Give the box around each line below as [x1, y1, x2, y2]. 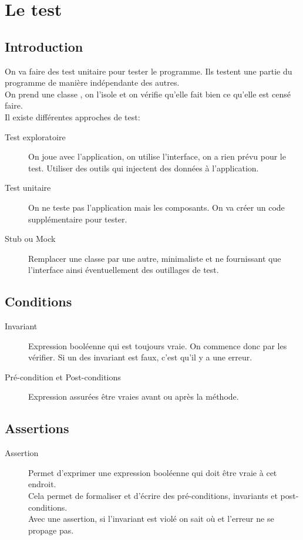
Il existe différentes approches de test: [5, 110, 140, 123]
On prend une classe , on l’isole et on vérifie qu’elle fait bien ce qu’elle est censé [5, 87, 291, 100]
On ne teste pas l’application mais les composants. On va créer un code [28, 201, 285, 213]
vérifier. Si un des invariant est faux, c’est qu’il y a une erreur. [28, 351, 253, 363]
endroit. [28, 478, 56, 490]
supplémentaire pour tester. [28, 212, 127, 225]
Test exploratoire [5, 130, 66, 143]
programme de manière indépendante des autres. [5, 76, 180, 89]
